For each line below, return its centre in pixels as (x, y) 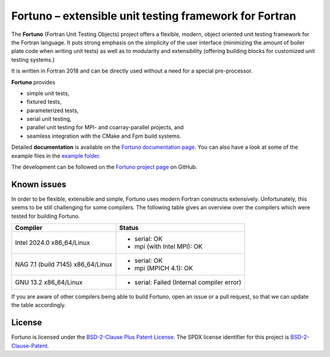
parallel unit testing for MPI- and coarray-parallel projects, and (105, 128)
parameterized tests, (53, 110)
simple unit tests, (48, 93)
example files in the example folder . (56, 156)
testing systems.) (33, 60)
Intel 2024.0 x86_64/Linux (53, 243)
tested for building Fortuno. (46, 216)
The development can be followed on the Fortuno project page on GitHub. (105, 167)
